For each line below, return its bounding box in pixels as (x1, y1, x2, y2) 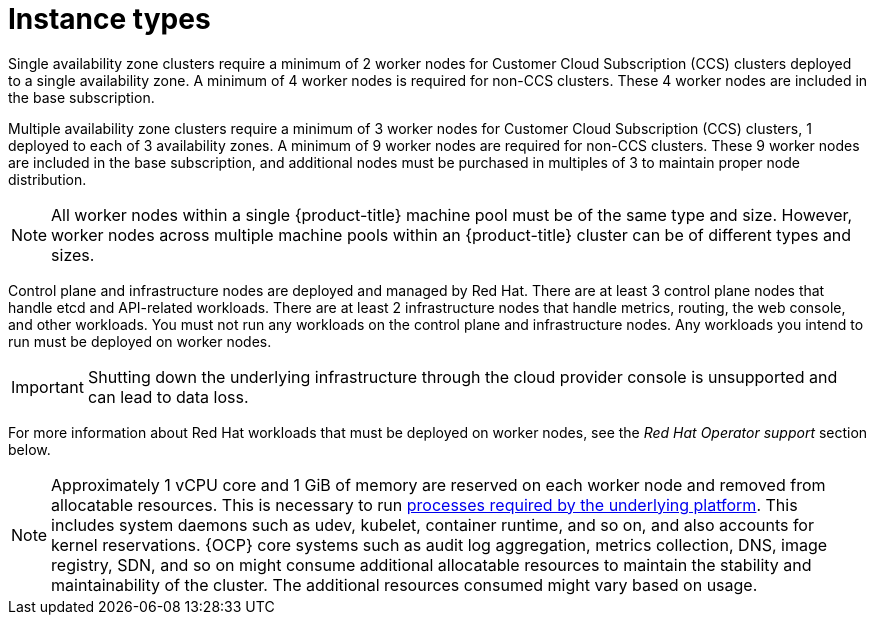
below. (8, 440, 51, 458)
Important (11, 376, 84, 397)
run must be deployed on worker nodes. (8, 332, 272, 350)
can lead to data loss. (87, 386, 249, 407)
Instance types (8, 2, 211, 36)
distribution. (8, 170, 87, 188)
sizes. (51, 244, 95, 265)
